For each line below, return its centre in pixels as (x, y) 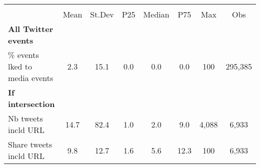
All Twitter (31, 29)
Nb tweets (25, 118)
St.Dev (102, 14)
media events (31, 78)
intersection (31, 104)
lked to (20, 66)
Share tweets (30, 144)
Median (156, 14)
